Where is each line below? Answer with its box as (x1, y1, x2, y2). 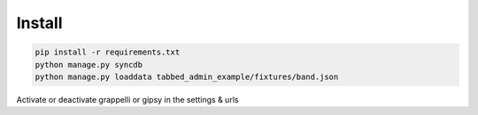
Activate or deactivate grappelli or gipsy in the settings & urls (16, 94, 239, 104)
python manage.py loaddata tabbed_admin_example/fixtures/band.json (35, 71, 339, 82)
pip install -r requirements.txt (35, 47, 181, 57)
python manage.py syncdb (35, 60, 143, 69)
